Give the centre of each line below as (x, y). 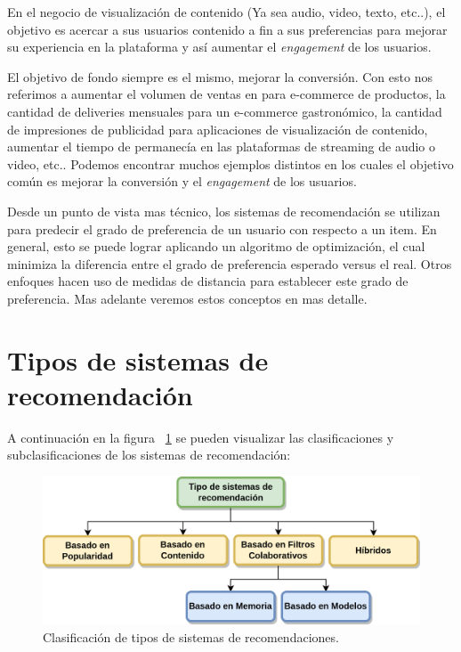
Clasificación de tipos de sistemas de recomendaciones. (191, 636)
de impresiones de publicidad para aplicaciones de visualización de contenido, (218, 129)
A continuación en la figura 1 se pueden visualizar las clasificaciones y (201, 437)
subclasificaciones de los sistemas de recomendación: (149, 455)
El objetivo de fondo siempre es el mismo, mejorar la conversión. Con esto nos (220, 76)
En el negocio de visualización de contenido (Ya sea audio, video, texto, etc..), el (226, 12)
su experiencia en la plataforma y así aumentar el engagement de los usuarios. (219, 47)
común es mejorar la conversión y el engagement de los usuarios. (182, 181)
